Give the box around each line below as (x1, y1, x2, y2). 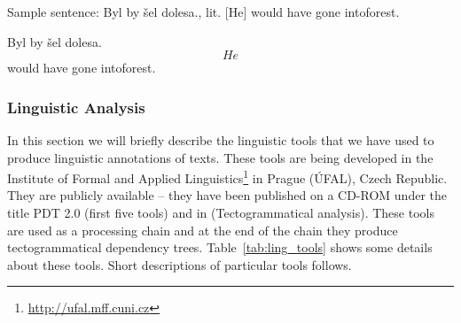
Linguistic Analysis (7, 96, 145, 118)
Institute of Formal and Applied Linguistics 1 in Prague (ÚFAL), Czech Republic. (7, 166, 448, 187)
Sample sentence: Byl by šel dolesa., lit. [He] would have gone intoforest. (7, 3, 400, 20)
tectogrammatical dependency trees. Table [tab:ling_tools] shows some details (7, 238, 433, 257)
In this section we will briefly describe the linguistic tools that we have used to (7, 131, 434, 149)
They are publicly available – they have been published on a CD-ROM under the (7, 186, 448, 204)
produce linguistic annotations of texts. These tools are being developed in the (7, 148, 434, 166)
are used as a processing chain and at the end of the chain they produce (7, 220, 398, 239)
